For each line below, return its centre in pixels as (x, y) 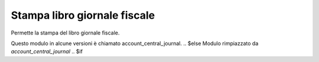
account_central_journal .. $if (47, 51)
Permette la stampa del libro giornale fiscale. (65, 33)
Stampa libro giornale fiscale (83, 15)
